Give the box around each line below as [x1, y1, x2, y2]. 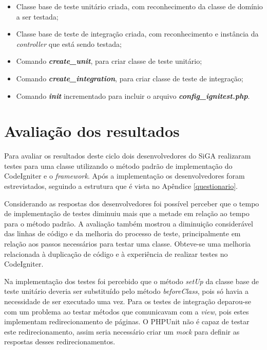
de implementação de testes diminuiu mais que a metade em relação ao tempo [4, 208, 250, 219]
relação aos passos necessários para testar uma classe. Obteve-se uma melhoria [4, 238, 251, 249]
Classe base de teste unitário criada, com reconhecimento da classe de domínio [16, 1, 263, 11]
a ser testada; [16, 11, 59, 22]
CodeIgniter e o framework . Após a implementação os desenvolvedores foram [4, 170, 245, 181]
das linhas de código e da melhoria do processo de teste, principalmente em [4, 228, 241, 239]
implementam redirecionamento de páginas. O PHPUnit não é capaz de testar [4, 316, 250, 327]
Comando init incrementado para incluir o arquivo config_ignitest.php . [16, 90, 250, 101]
